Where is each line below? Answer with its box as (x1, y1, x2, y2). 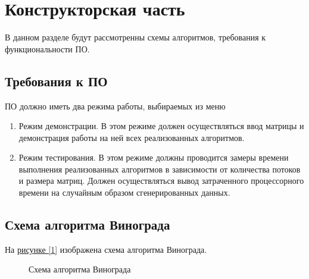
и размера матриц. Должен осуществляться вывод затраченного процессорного (18, 174, 304, 187)
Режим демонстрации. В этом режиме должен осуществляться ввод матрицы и (18, 120, 304, 132)
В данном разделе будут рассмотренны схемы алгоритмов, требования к (5, 31, 266, 43)
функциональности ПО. (5, 42, 90, 55)
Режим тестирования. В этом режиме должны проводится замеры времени (18, 151, 289, 164)
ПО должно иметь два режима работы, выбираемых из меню (5, 99, 226, 112)
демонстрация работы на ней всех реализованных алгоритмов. (18, 131, 245, 143)
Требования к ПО (5, 71, 108, 90)
